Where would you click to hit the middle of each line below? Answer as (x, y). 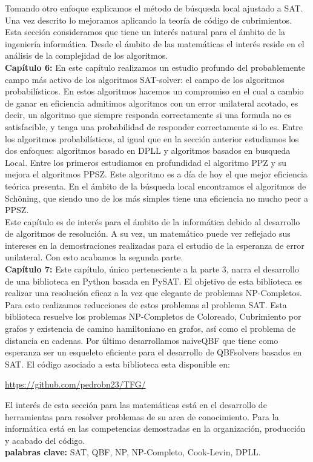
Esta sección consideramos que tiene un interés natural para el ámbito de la (145, 32)
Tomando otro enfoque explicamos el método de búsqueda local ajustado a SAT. (154, 8)
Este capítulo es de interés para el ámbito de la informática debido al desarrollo (153, 221)
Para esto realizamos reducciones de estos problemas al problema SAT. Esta (146, 304)
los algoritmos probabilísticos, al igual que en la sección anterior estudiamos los (152, 138)
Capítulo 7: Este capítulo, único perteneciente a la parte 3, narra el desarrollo (152, 269)
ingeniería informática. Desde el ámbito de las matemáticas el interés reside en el (155, 43)
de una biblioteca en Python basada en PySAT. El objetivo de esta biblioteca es (153, 281)
